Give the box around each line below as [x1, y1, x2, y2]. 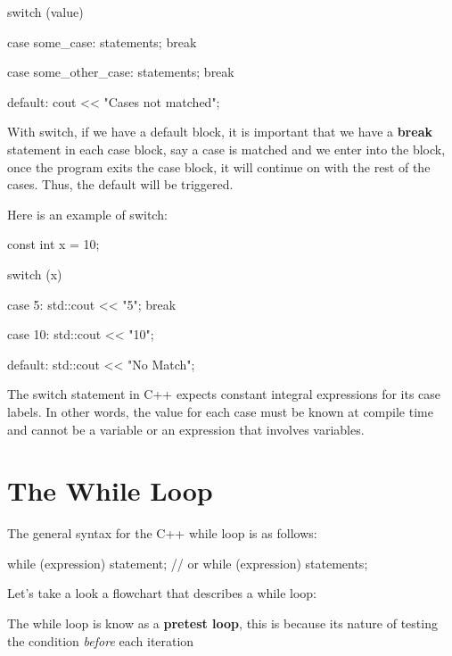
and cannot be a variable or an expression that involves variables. [7, 419, 365, 438]
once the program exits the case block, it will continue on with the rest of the [7, 157, 431, 176]
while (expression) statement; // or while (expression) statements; [7, 553, 368, 572]
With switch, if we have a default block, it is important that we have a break [7, 122, 432, 141]
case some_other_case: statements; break [7, 62, 234, 81]
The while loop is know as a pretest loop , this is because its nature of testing [7, 614, 438, 632]
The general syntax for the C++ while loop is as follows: [7, 524, 317, 543]
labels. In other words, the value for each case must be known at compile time [7, 402, 433, 420]
